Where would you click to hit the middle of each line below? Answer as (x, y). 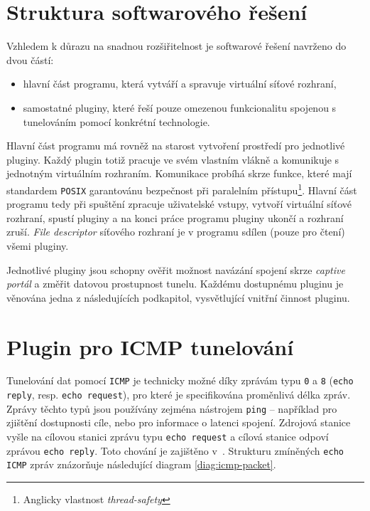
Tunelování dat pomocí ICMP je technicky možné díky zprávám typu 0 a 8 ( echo (180, 380)
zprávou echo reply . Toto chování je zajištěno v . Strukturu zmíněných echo (175, 450)
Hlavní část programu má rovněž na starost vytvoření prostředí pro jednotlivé (176, 146)
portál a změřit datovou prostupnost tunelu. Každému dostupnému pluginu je (175, 284)
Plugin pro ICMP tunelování (150, 346)
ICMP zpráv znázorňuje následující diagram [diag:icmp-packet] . (141, 464)
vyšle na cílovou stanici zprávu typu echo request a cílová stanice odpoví (168, 437)
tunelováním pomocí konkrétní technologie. (116, 121)
